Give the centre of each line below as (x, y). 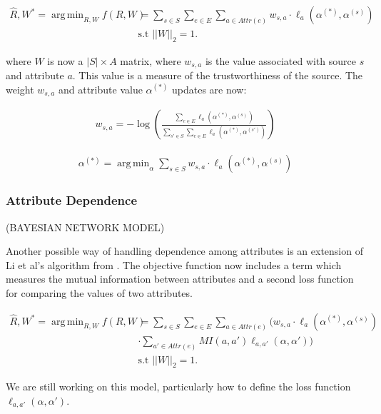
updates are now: (209, 89)
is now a (65, 60)
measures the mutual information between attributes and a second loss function (180, 279)
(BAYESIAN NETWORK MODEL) (85, 227)
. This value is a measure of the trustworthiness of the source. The (218, 75)
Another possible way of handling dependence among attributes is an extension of (184, 251)
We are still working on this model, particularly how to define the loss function (178, 387)
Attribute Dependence (72, 200)
